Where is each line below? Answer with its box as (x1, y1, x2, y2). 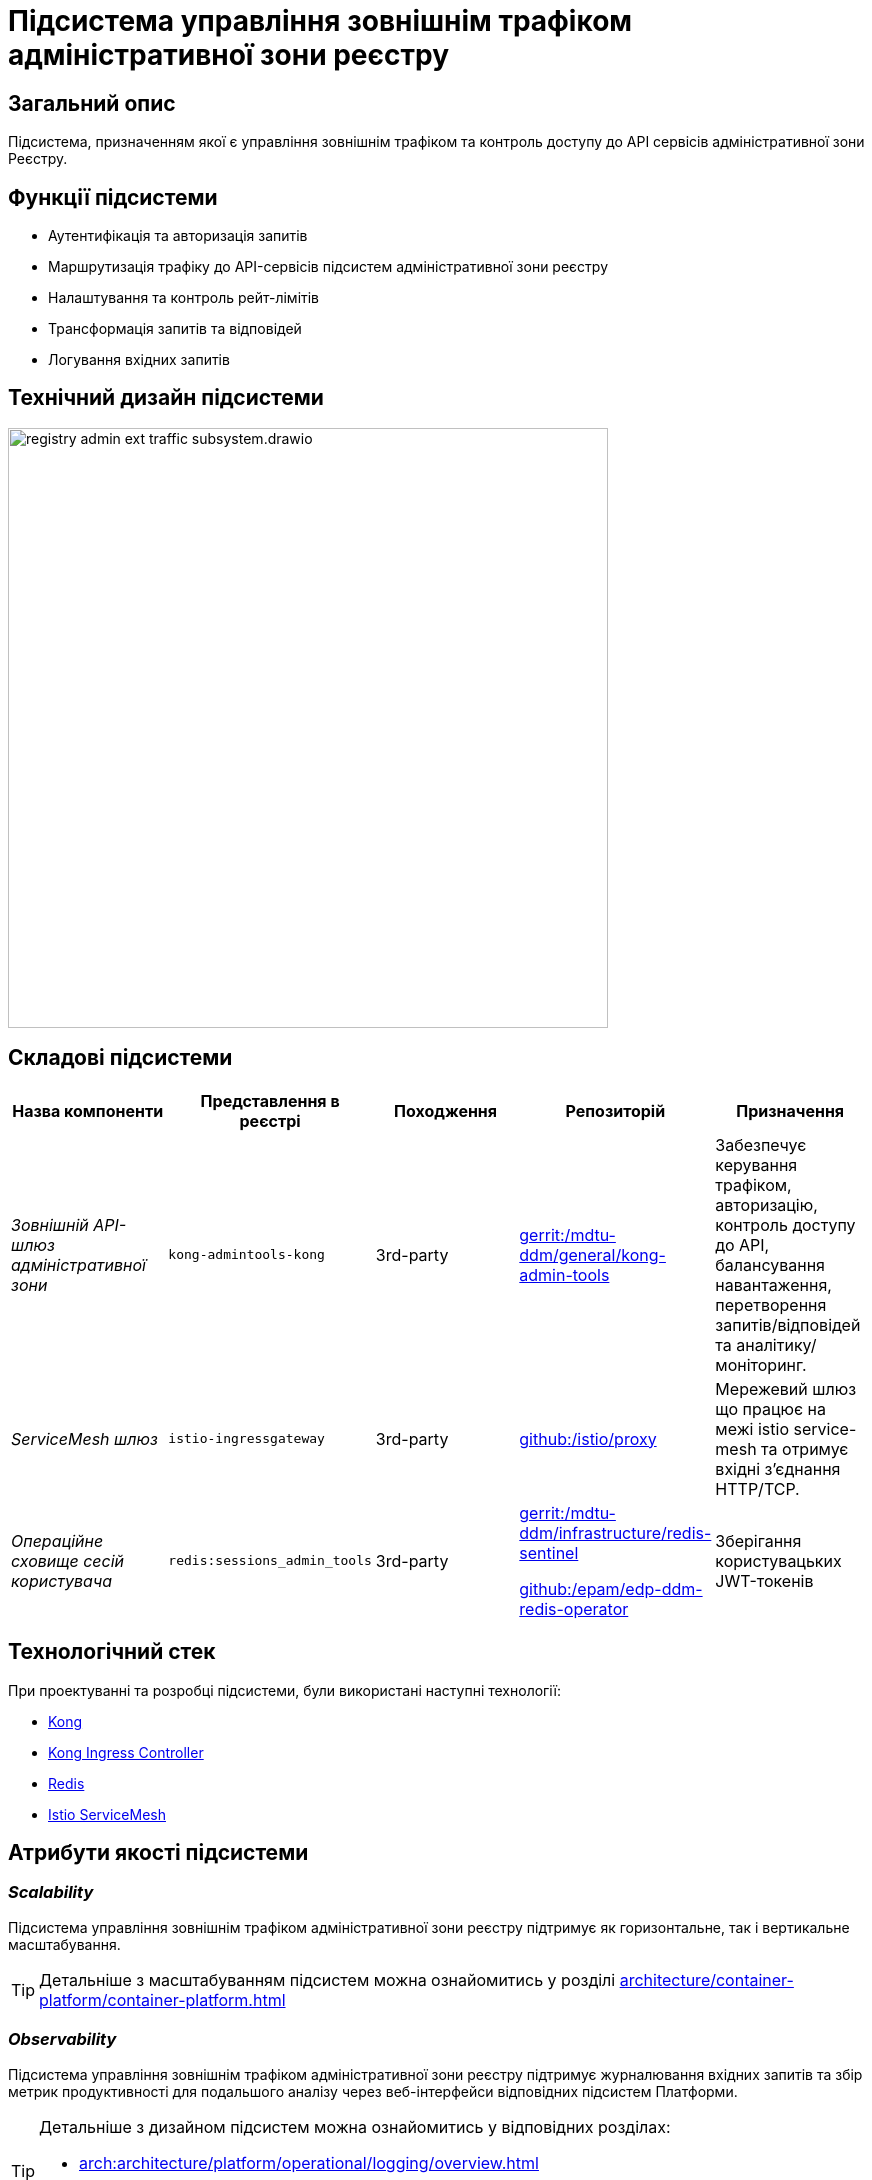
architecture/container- (619, 1969, 794, 1990)
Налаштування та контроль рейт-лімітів (48, 289, 319, 307)
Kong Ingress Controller (48, 1743, 204, 1761)
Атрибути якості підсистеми (8, 1839, 309, 1865)
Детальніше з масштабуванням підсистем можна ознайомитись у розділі (39, 1969, 616, 1990)
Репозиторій (565, 1100, 666, 1121)
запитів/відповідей (715, 1314, 861, 1335)
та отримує (761, 1438, 849, 1459)
